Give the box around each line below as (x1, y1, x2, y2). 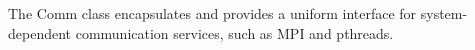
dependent (8, 22, 72, 43)
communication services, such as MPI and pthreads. (75, 22, 394, 43)
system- (420, 3, 468, 23)
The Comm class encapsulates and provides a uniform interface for (8, 3, 417, 23)
